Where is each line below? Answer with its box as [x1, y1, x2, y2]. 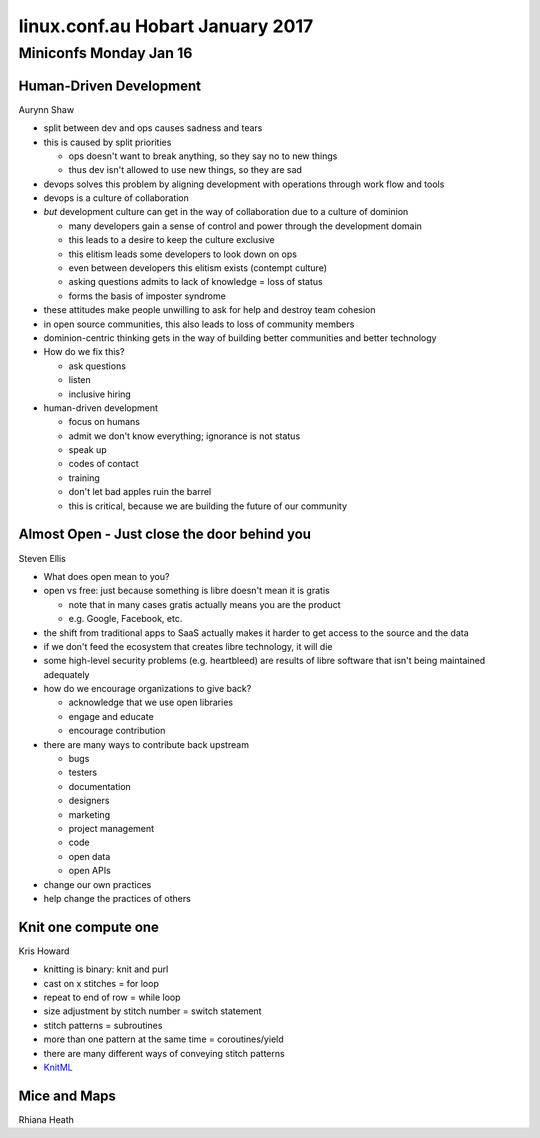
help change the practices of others [43, 892, 192, 904]
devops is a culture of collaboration [43, 192, 190, 204]
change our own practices [43, 878, 152, 890]
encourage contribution [68, 725, 166, 737]
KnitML [43, 1061, 74, 1073]
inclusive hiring [68, 388, 132, 400]
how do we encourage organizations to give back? [43, 683, 252, 695]
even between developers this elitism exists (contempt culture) [68, 262, 328, 274]
